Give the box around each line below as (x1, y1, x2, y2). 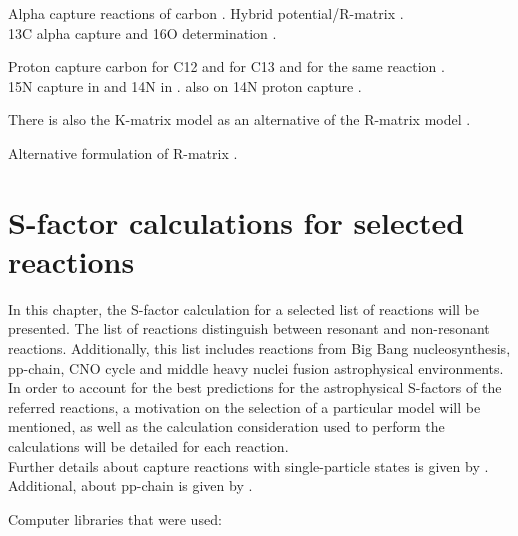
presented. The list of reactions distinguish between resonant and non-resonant (8, 318, 490, 339)
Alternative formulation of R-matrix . (8, 142, 238, 163)
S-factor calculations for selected (8, 201, 465, 242)
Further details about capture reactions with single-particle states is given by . (8, 455, 489, 476)
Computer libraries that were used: (8, 508, 222, 529)
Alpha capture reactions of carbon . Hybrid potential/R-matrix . (8, 3, 404, 23)
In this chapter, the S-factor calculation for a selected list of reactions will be (8, 298, 480, 319)
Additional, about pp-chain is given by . (8, 475, 253, 496)
